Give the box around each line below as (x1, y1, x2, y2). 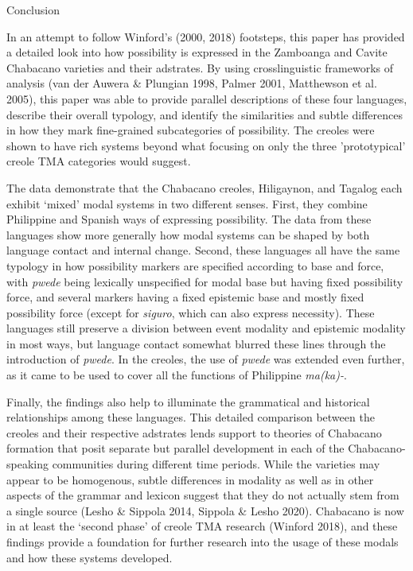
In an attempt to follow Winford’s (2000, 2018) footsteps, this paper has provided (6, 28, 405, 45)
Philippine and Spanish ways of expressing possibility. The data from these (6, 211, 372, 227)
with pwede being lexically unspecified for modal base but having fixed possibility (6, 273, 403, 289)
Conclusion (6, 2, 60, 17)
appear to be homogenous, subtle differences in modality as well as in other (6, 471, 374, 487)
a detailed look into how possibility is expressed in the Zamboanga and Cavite (6, 44, 388, 60)
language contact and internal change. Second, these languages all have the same (6, 242, 400, 258)
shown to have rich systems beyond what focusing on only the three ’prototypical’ (6, 137, 406, 153)
